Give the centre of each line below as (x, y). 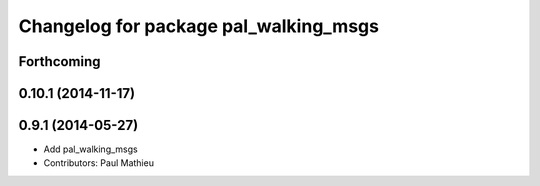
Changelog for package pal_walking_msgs (199, 26)
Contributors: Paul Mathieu (99, 163)
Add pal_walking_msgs (91, 149)
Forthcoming (59, 61)
